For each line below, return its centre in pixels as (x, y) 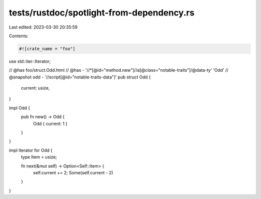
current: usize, (36, 88)
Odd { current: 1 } (50, 123)
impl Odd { (20, 108)
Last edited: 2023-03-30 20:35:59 (43, 27)
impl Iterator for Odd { (31, 150)
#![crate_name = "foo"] (47, 49)
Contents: (19, 36)
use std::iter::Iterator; (30, 61)
